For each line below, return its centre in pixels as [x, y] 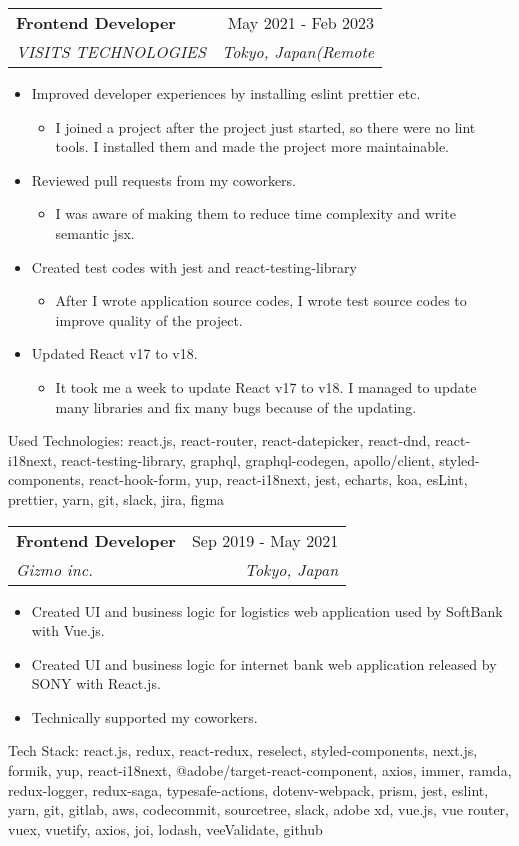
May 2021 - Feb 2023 [301, 22]
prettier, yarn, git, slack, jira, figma [116, 498]
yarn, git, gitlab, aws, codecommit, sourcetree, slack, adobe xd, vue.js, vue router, [259, 809]
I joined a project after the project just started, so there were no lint [265, 126]
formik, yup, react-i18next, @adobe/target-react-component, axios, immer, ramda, [260, 770]
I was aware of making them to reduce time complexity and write [255, 213]
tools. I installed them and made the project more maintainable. [252, 146]
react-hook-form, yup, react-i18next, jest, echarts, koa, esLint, [278, 479]
